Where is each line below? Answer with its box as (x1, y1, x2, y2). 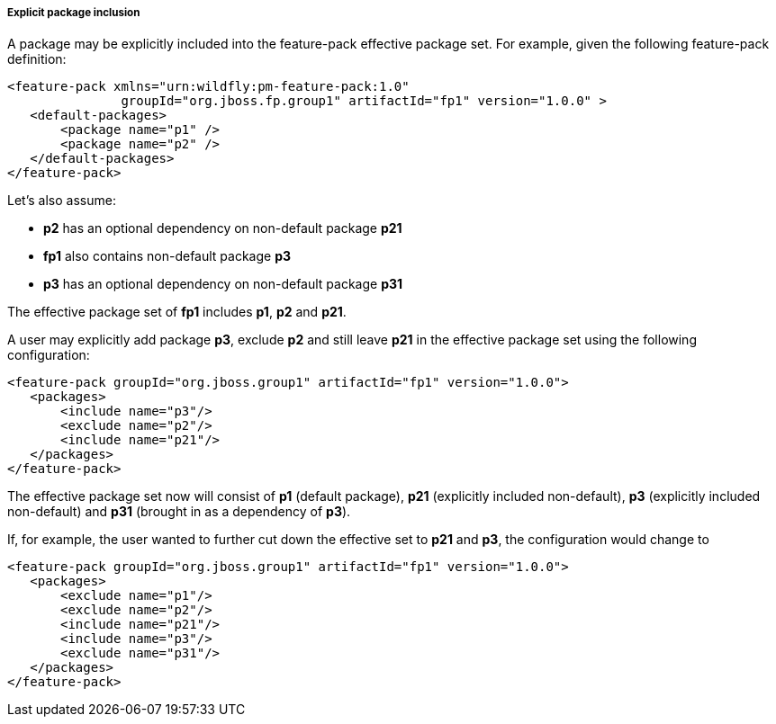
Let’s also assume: (7, 192, 116, 209)
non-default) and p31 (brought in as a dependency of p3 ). (7, 504, 351, 520)
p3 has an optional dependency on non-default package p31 (43, 276, 403, 292)
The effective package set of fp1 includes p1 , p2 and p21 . (7, 304, 347, 320)
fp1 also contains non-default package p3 (43, 248, 292, 264)
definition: (7, 51, 67, 67)
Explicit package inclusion (7, 6, 140, 19)
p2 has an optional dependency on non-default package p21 (43, 220, 402, 237)
